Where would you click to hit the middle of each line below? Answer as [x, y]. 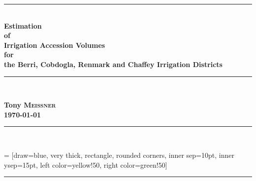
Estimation [23, 25]
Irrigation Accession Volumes [55, 45]
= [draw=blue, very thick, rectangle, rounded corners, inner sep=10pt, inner [119, 155]
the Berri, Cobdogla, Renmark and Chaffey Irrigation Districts [113, 64]
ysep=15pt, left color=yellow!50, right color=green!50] [86, 164]
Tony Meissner [30, 105]
